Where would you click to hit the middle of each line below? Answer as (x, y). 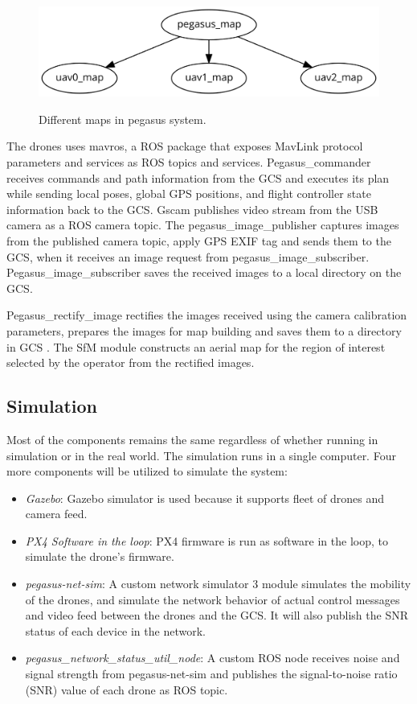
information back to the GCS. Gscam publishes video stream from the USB (192, 209)
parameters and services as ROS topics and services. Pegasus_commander (189, 161)
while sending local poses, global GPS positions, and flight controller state (189, 193)
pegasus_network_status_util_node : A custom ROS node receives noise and (213, 658)
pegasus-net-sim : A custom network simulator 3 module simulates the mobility (218, 584)
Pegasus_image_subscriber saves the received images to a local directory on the (204, 272)
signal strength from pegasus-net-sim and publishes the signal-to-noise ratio (211, 674)
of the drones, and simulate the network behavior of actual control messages (213, 599)
